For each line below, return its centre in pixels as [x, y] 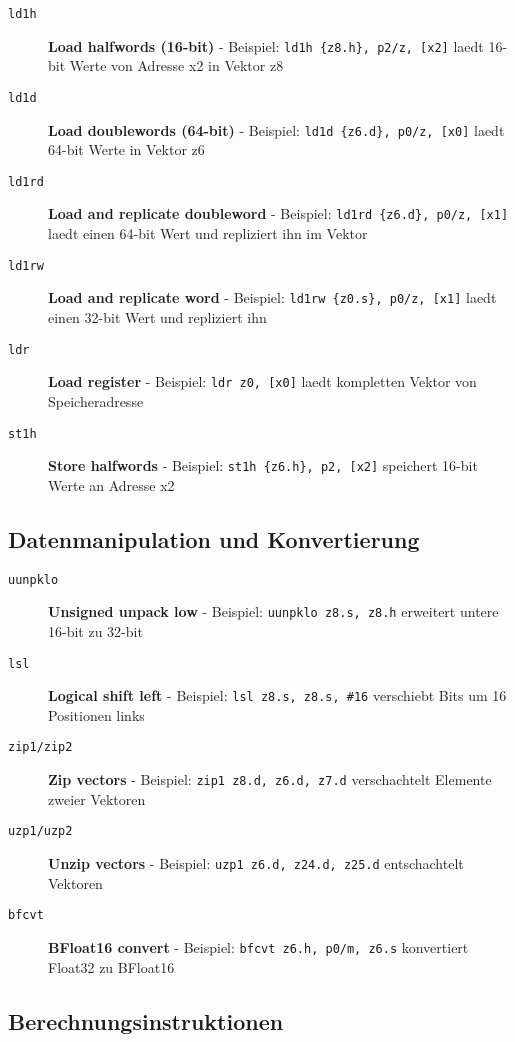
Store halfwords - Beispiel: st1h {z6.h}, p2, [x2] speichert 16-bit [263, 465]
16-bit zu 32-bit [95, 630]
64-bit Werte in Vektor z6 [126, 149]
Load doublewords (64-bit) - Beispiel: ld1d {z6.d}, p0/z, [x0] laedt [276, 129]
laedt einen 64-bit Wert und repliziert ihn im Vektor [208, 233]
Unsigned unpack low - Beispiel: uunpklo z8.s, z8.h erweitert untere [273, 611]
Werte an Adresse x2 [111, 484]
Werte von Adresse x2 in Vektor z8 [176, 65]
